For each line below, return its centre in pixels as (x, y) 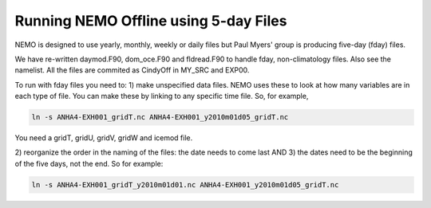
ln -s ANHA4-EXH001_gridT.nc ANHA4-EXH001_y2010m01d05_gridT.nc (160, 117)
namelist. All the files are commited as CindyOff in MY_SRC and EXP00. (132, 70)
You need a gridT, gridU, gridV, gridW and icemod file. (104, 138)
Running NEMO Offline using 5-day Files (151, 21)
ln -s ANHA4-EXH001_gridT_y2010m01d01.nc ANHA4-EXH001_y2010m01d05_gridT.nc (185, 184)
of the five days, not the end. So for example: (89, 163)
